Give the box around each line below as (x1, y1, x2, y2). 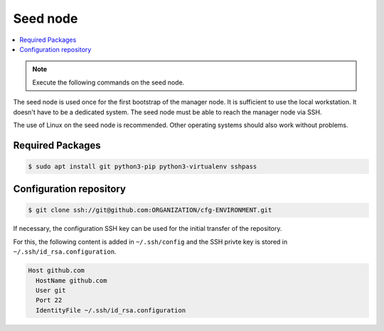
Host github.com (28, 266, 85, 275)
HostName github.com (36, 276, 107, 284)
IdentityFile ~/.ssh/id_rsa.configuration (36, 306, 186, 314)
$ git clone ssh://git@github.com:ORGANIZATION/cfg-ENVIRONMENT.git (28, 206, 272, 215)
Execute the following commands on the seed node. (32, 78, 185, 87)
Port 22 (36, 296, 63, 305)
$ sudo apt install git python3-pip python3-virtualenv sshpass (28, 162, 257, 170)
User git (36, 286, 66, 295)
